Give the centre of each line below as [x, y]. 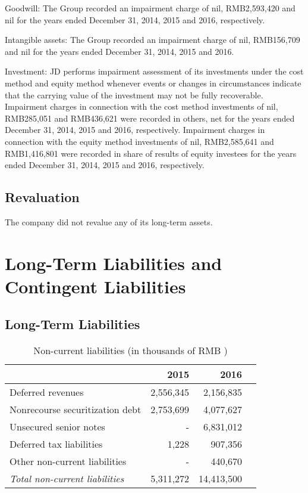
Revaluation [42, 197]
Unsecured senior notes [57, 427]
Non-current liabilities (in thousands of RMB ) [131, 351]
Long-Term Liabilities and [114, 263]
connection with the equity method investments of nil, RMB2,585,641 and [139, 141]
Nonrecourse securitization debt [76, 410]
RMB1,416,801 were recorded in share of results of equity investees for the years [151, 153]
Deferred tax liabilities [56, 444]
